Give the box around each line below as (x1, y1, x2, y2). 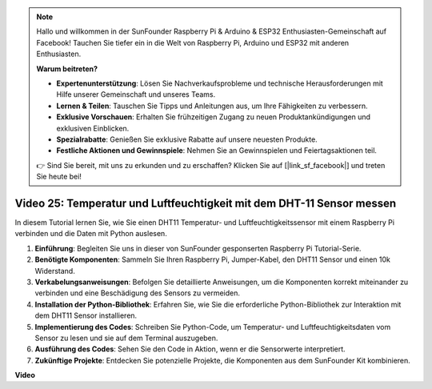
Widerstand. (34, 266, 75, 275)
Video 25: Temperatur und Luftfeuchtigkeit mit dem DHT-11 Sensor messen (14, 196, 397, 210)
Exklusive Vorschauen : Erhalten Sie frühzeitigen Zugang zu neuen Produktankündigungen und (56, 112, 371, 122)
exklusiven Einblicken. (56, 123, 130, 133)
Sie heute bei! (36, 172, 82, 182)
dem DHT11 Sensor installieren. (34, 311, 138, 320)
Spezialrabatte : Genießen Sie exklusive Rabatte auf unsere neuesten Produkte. (56, 134, 318, 144)
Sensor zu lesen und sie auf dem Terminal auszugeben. (34, 333, 218, 343)
